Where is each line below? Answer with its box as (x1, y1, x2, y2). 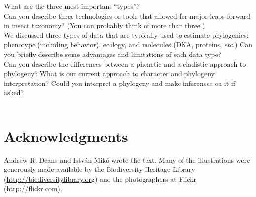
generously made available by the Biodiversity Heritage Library (4, 164, 195, 174)
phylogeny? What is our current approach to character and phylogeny (4, 68, 215, 79)
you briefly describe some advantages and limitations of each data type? (4, 49, 221, 59)
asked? (4, 87, 24, 98)
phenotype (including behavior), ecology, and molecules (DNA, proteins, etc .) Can (4, 39, 252, 50)
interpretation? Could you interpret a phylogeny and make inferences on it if (4, 78, 235, 88)
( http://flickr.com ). (4, 183, 62, 194)
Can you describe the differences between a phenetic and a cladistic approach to (4, 58, 246, 69)
